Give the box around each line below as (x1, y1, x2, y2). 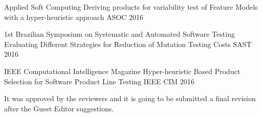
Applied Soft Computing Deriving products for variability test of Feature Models (4, 2, 258, 12)
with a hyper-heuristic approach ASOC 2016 (4, 11, 144, 22)
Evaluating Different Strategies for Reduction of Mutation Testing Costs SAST (4, 38, 252, 49)
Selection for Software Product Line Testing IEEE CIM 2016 (4, 76, 194, 86)
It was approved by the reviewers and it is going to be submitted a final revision (4, 93, 256, 104)
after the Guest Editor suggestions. (4, 103, 114, 113)
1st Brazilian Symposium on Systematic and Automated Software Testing (4, 29, 235, 39)
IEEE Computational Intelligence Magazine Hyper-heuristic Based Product (4, 65, 241, 76)
